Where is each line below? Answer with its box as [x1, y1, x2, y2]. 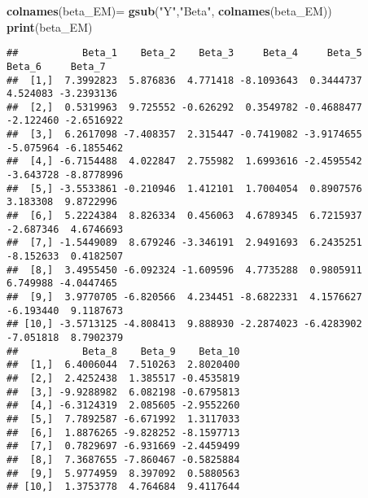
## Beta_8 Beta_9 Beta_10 [7, 345, 240, 357]
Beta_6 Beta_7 [7, 60, 106, 72]
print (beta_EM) [7, 18, 93, 35]
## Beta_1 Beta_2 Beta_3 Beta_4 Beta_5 [7, 47, 362, 59]
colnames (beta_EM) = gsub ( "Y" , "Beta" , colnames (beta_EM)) [7, 2, 332, 19]
